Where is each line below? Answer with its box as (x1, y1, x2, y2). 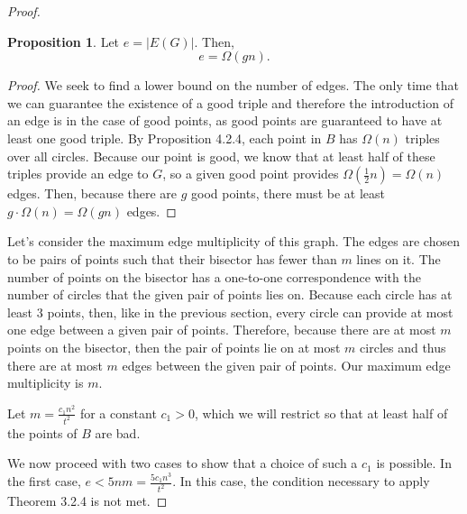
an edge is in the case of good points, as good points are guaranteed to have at (7, 111, 443, 130)
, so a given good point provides (162, 164, 339, 183)
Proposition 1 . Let (7, 32, 120, 50)
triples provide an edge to (7, 164, 149, 183)
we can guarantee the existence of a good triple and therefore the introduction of (7, 93, 453, 112)
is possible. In (376, 454, 452, 473)
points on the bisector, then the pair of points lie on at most (7, 337, 341, 356)
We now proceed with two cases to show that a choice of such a (7, 454, 358, 473)
